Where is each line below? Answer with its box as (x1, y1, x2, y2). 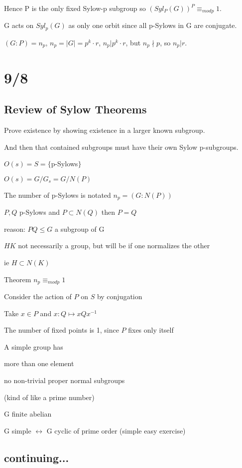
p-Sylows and (19, 207, 60, 217)
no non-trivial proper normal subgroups (4, 375, 125, 385)
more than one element (4, 358, 74, 369)
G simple (4, 425, 31, 436)
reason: (4, 223, 25, 234)
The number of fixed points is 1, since (4, 325, 119, 335)
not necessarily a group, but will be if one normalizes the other (18, 240, 210, 251)
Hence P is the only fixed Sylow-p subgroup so (4, 3, 146, 13)
